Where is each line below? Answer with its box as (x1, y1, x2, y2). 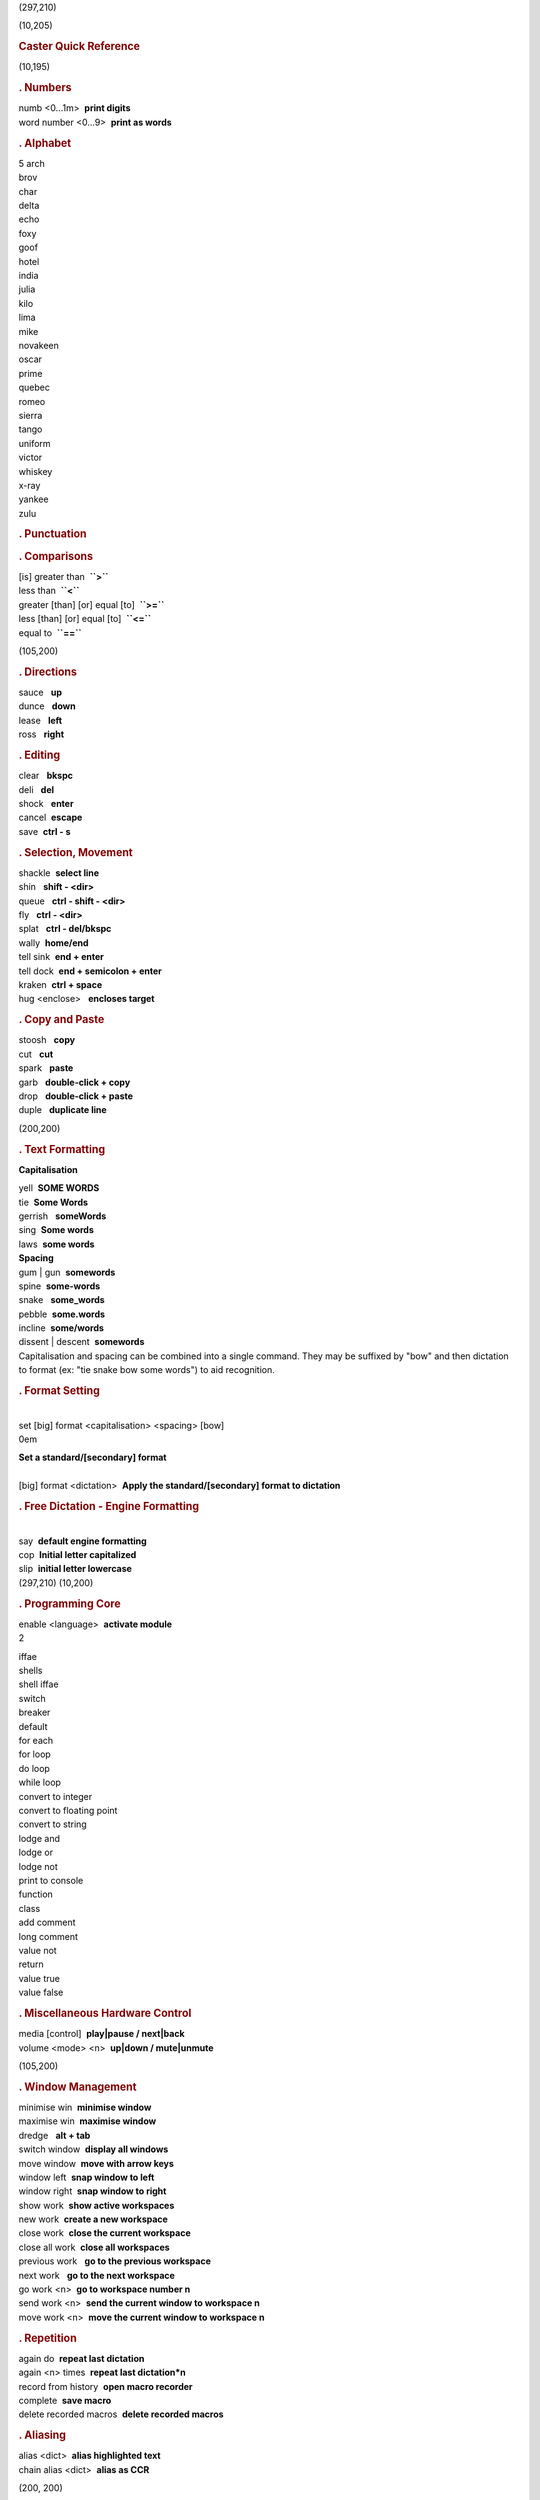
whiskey (18, 465, 53, 477)
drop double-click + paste (18, 1090, 134, 1102)
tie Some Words (18, 1196, 89, 1208)
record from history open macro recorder (18, 2380, 194, 2392)
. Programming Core (18, 1596, 121, 1610)
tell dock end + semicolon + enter (18, 965, 162, 977)
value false (18, 1986, 64, 1999)
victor (18, 451, 43, 464)
